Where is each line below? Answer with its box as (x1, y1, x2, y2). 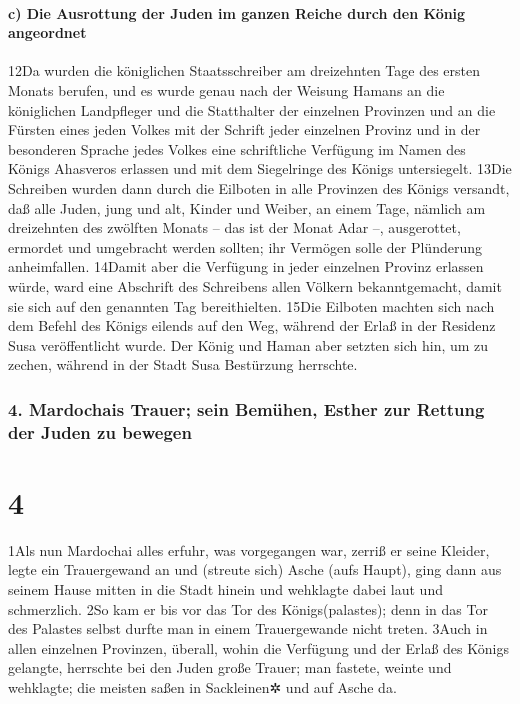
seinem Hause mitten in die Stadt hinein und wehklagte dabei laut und (8, 578, 443, 599)
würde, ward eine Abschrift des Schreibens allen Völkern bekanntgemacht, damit (8, 275, 502, 296)
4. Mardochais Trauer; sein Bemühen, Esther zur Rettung (8, 396, 485, 421)
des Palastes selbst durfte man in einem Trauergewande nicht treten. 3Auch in (8, 618, 488, 639)
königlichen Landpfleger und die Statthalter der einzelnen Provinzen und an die (8, 99, 496, 120)
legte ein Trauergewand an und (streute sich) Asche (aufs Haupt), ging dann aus (8, 559, 502, 580)
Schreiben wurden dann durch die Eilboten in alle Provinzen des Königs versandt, (8, 177, 510, 198)
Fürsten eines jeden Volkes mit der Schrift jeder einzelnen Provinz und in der (8, 119, 481, 140)
